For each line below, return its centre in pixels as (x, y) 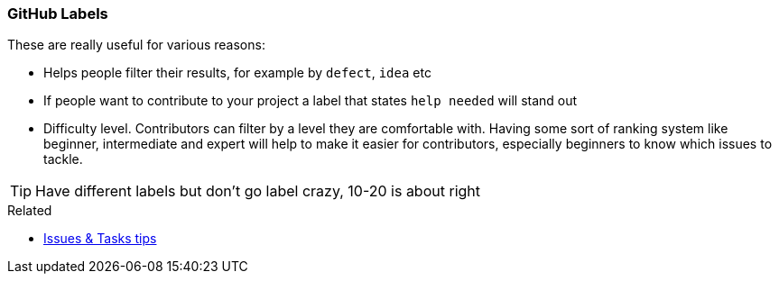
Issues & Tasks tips (100, 239)
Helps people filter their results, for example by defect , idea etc (237, 73)
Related (30, 211)
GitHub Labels (58, 14)
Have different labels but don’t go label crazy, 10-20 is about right (258, 191)
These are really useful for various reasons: (136, 45)
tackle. (63, 159)
